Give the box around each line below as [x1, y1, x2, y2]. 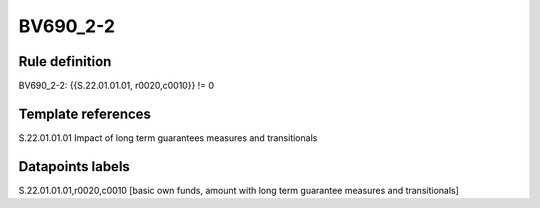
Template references [18, 105, 152, 122]
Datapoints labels [18, 158, 130, 175]
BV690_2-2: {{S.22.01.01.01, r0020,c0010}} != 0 [18, 80, 215, 92]
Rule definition [18, 53, 112, 70]
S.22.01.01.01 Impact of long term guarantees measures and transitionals [18, 131, 318, 144]
